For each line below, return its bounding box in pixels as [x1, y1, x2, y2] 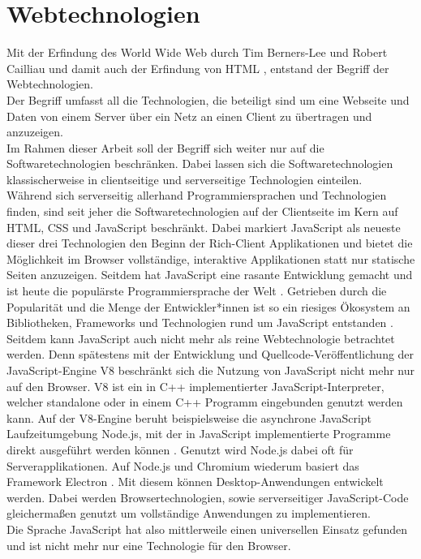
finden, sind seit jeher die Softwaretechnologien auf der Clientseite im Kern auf [6, 203, 398, 220]
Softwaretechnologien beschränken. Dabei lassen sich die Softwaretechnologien [6, 155, 393, 172]
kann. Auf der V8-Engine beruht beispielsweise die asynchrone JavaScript [6, 409, 372, 426]
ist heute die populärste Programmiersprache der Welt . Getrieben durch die [6, 282, 387, 299]
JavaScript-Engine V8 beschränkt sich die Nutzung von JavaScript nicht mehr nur [6, 362, 415, 378]
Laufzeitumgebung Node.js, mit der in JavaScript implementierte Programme [6, 425, 391, 442]
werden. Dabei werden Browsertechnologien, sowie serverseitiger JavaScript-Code [6, 488, 409, 505]
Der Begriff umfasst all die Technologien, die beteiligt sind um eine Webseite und [6, 91, 410, 108]
